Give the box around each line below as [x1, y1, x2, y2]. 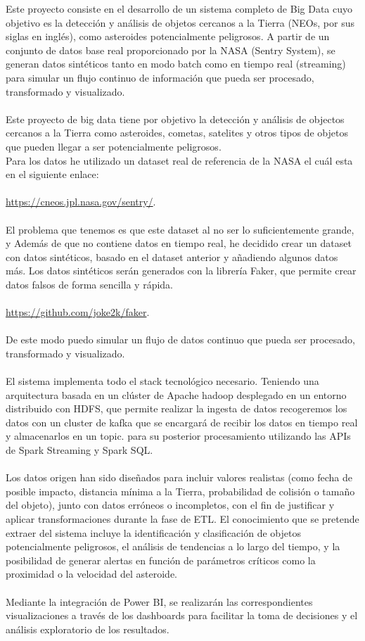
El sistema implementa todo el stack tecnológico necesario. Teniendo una [6, 374, 319, 388]
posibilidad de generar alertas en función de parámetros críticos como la [6, 552, 316, 567]
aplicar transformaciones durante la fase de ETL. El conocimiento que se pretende [6, 511, 359, 526]
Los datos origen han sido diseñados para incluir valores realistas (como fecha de [6, 470, 352, 485]
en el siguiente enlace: [6, 167, 99, 182]
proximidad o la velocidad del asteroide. [6, 566, 178, 581]
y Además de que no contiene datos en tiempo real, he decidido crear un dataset [6, 236, 352, 250]
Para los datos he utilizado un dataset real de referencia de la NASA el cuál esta [6, 153, 353, 167]
